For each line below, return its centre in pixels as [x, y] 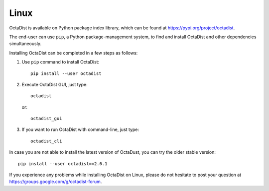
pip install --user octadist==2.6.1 [63, 163]
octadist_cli [46, 141]
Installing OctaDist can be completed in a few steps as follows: [73, 53]
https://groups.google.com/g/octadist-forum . [56, 182]
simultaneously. [25, 44]
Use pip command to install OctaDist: [61, 62]
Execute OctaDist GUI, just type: [55, 84]
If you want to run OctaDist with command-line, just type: [80, 129]
